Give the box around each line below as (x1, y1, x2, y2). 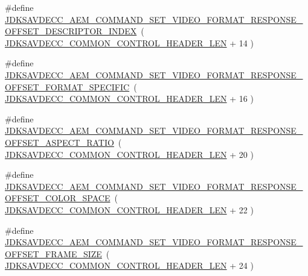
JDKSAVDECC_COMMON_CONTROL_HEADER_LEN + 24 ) (5, 259, 254, 272)
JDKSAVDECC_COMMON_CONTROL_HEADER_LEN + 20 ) (5, 148, 254, 160)
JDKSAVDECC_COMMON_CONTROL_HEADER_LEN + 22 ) (5, 203, 254, 216)
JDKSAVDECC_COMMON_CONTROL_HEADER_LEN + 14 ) (5, 36, 254, 49)
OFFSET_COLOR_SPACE (5, 192, 111, 204)
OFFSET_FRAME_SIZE (5, 247, 102, 260)
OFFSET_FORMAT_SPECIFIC (5, 80, 130, 93)
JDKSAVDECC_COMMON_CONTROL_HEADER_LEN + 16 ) (5, 92, 254, 105)
